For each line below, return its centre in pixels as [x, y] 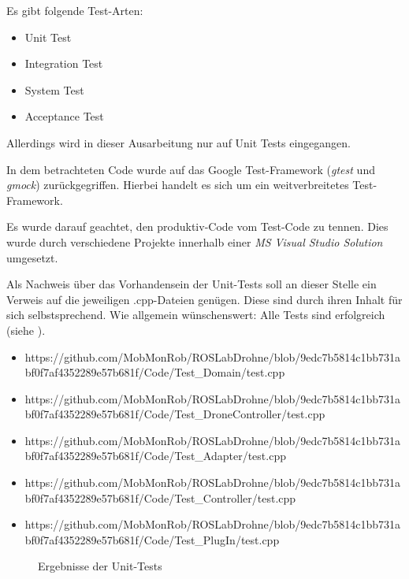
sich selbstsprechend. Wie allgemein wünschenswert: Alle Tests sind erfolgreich [196, 315]
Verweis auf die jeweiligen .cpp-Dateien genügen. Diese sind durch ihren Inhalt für [204, 299]
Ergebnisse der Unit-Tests [100, 566]
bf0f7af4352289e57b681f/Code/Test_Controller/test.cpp [160, 497]
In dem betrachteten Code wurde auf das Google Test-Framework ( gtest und [191, 169]
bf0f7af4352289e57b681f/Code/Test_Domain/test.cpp [155, 372]
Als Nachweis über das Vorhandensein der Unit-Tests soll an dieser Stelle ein [191, 284]
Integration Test [64, 63]
